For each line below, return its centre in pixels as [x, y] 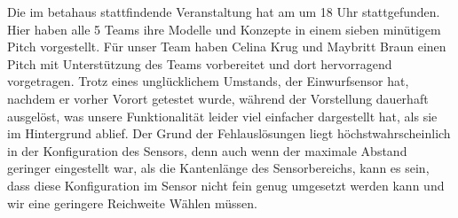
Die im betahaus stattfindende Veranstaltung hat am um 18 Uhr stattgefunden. [224, 12]
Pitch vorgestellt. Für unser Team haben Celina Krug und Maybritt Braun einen [227, 47]
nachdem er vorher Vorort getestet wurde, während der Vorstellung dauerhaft [218, 98]
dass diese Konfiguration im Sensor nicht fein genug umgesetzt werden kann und [226, 185]
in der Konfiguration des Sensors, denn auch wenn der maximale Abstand [207, 150]
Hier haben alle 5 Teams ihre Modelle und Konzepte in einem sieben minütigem [224, 29]
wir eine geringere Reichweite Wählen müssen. [132, 202]
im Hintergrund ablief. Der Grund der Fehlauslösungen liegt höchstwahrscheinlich [229, 133]
